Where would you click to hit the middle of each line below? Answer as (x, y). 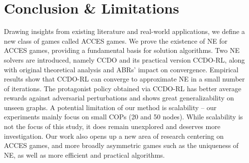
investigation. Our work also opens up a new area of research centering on (114, 136)
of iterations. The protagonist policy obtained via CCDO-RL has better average (123, 88)
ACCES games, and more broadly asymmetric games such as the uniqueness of (121, 145)
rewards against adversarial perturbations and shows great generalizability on (119, 98)
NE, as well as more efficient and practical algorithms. (84, 155)
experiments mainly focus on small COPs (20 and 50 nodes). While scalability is (124, 117)
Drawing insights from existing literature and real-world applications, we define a (124, 31)
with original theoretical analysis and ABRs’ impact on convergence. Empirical (121, 69)
